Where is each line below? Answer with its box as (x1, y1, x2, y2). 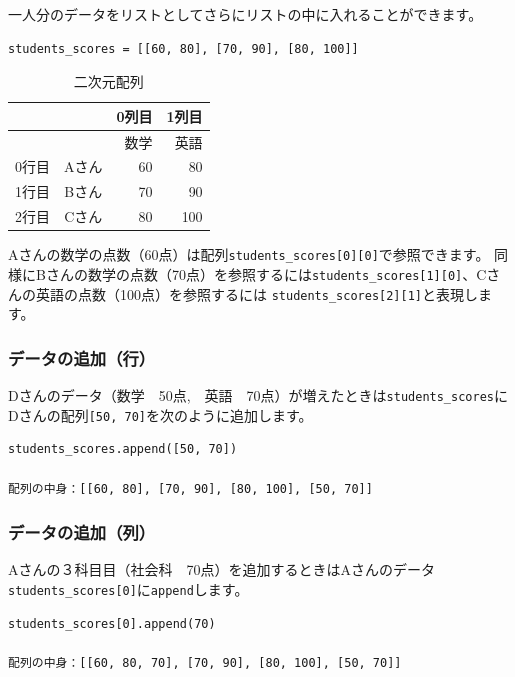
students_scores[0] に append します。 (8, 578, 249, 599)
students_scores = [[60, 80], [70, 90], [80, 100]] (8, 41, 359, 56)
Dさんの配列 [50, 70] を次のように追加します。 (8, 404, 313, 425)
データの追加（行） (8, 345, 156, 370)
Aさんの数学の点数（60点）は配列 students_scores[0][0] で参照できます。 (8, 244, 490, 265)
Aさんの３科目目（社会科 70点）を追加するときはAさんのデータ (8, 559, 435, 580)
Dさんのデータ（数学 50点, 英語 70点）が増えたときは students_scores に (8, 385, 508, 406)
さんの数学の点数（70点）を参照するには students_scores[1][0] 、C (45, 263, 487, 284)
